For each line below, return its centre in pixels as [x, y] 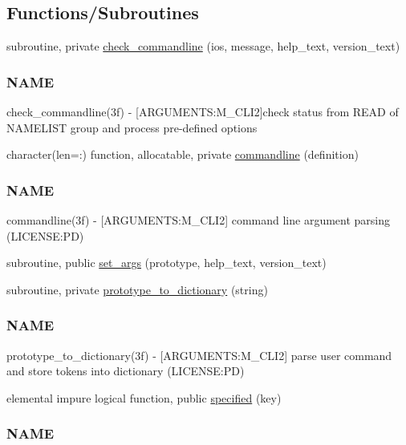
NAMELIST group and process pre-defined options [132, 127]
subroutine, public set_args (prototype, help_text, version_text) [166, 263]
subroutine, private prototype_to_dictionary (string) [137, 289]
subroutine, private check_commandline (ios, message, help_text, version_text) [203, 46]
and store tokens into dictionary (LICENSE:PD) [126, 371]
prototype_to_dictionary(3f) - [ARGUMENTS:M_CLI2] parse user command [199, 355]
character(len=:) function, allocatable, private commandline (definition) [183, 154]
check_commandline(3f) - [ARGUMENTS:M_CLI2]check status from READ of [203, 112]
